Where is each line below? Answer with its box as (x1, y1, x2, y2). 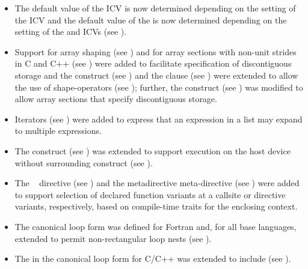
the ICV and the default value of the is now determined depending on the (14, 13, 287, 26)
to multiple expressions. (14, 124, 102, 137)
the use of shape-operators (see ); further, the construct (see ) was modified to (14, 80, 303, 93)
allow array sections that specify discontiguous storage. (14, 92, 217, 105)
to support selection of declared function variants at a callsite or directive (14, 188, 286, 201)
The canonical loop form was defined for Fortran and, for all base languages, (14, 220, 297, 232)
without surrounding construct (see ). (14, 156, 153, 169)
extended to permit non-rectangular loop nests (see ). (14, 232, 212, 244)
